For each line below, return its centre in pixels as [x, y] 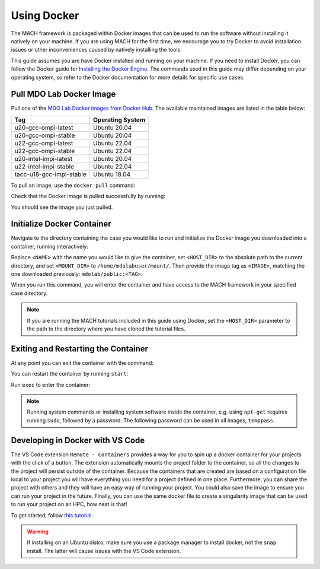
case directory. [29, 293]
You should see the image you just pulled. [62, 207]
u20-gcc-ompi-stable [45, 135]
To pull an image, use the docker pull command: [73, 185]
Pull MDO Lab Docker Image [63, 94]
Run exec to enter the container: [51, 384]
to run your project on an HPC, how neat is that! [69, 504]
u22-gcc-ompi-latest [44, 143]
